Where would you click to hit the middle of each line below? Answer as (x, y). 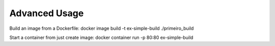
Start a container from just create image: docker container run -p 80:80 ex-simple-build (101, 37)
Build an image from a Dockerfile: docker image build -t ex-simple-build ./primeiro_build (102, 28)
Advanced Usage (47, 13)
